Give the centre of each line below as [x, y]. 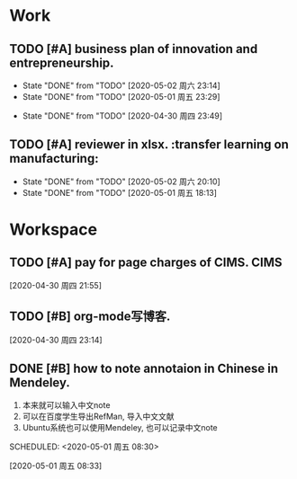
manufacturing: [54, 159]
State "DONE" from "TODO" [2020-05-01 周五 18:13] [120, 192]
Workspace [53, 229]
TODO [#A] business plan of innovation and [134, 49]
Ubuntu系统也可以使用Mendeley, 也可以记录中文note [120, 428]
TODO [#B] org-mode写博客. [90, 317]
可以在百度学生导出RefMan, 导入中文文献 [98, 417]
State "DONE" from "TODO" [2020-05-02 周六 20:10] [121, 182]
